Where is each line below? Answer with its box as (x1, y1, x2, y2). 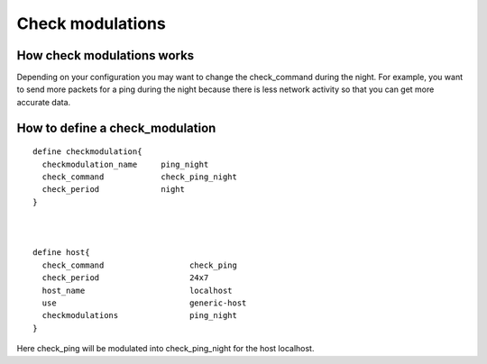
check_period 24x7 (41, 273, 209, 283)
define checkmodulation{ (32, 147, 142, 157)
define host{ (32, 248, 90, 258)
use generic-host (41, 297, 247, 308)
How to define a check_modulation (16, 120, 216, 135)
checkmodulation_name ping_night (41, 159, 209, 169)
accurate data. (16, 96, 71, 107)
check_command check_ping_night (41, 172, 238, 182)
